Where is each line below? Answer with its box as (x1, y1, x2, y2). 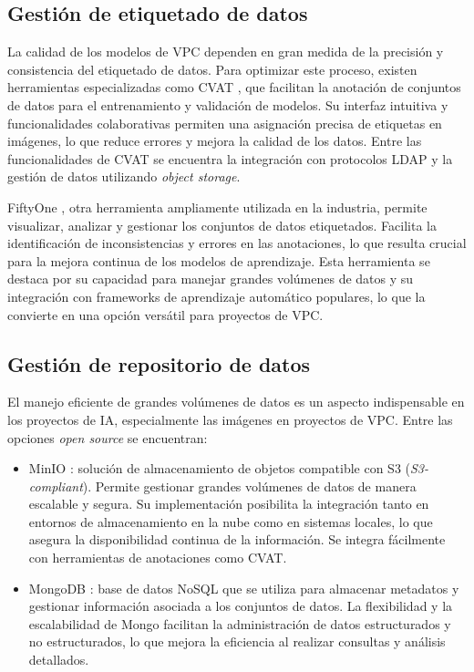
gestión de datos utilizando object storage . (7, 167, 241, 186)
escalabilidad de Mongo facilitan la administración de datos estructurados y (28, 614, 451, 633)
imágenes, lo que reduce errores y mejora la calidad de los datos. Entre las (7, 131, 422, 150)
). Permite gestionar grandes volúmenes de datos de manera (82, 476, 417, 495)
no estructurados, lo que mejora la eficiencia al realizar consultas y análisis (28, 632, 446, 651)
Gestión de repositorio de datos (7, 349, 311, 377)
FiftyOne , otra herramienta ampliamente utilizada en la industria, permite (7, 197, 428, 216)
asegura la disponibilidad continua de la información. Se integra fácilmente (28, 530, 446, 549)
